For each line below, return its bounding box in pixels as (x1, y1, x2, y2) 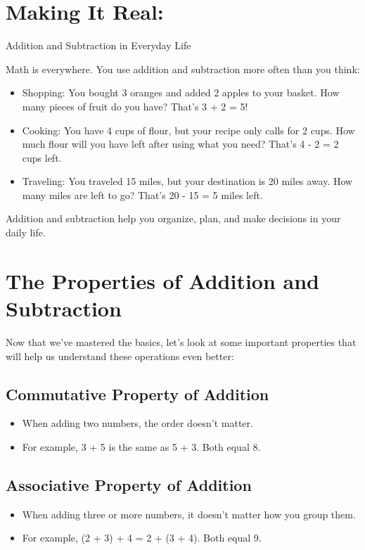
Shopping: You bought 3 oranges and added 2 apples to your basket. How (22, 85, 340, 100)
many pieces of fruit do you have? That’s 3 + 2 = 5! (22, 98, 248, 113)
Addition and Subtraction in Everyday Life (6, 38, 191, 53)
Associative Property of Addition (6, 473, 252, 495)
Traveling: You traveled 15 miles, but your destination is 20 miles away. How (22, 174, 353, 188)
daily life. (6, 225, 46, 240)
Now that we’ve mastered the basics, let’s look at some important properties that (6, 334, 357, 349)
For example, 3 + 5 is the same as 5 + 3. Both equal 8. (22, 439, 261, 454)
